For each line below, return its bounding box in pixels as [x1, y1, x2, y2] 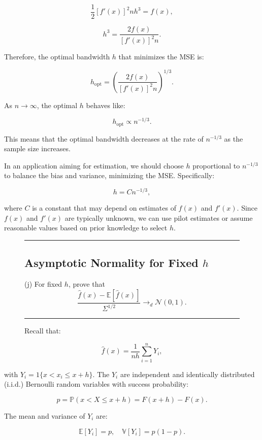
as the [224, 133, 243, 144]
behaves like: [86, 99, 125, 110]
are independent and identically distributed [120, 368, 255, 379]
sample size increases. [4, 143, 71, 154]
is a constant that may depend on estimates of [32, 202, 176, 213]
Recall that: [24, 325, 61, 336]
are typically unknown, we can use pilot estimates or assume [64, 212, 253, 223]
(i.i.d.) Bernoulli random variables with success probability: [4, 379, 189, 389]
